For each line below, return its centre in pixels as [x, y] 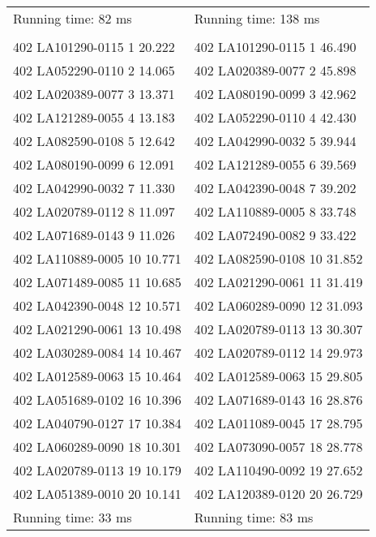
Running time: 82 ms [73, 18]
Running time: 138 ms [257, 18]
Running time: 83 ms [254, 517]
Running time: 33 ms [73, 517]
